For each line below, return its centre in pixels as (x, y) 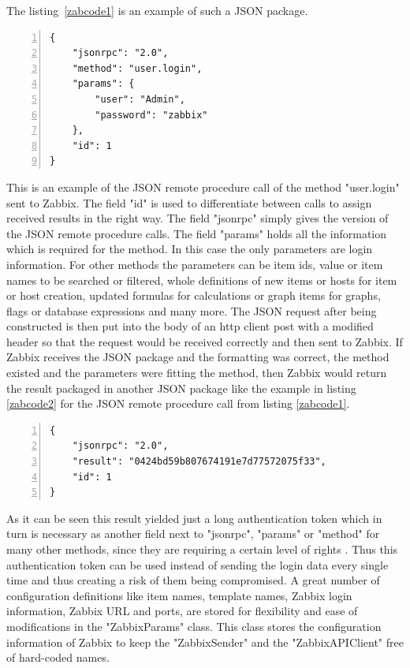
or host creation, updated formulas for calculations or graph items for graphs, (194, 295)
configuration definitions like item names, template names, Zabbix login (179, 595)
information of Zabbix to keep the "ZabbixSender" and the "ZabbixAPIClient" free (205, 642)
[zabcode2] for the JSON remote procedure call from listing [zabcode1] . (178, 403)
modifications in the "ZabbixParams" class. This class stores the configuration (194, 626)
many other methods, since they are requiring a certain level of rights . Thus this (202, 549)
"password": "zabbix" (151, 115)
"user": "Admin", (140, 99)
